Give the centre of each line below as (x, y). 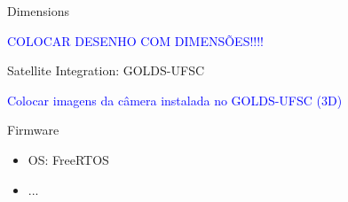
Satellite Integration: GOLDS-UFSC (106, 70)
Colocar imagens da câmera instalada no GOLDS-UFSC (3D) (175, 100)
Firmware (33, 130)
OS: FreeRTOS (68, 159)
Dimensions (38, 11)
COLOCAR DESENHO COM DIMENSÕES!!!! (136, 40)
